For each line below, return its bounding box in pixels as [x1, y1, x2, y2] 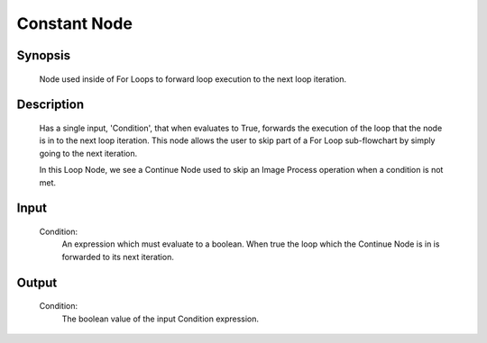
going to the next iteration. [39, 148, 138, 158]
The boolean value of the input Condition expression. [61, 313, 260, 324]
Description [16, 97, 85, 113]
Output [16, 275, 58, 290]
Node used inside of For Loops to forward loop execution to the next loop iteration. [39, 73, 347, 85]
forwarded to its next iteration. [61, 251, 175, 262]
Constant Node [16, 14, 133, 33]
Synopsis [16, 48, 71, 63]
